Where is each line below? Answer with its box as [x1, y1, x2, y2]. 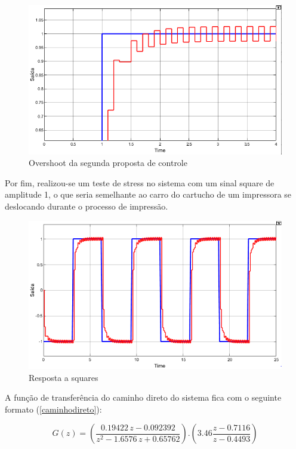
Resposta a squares [29, 371, 98, 383]
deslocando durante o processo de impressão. [5, 199, 168, 212]
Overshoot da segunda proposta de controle [29, 156, 187, 169]
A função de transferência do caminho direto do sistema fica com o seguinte [5, 391, 282, 404]
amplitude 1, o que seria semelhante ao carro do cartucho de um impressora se [5, 188, 292, 201]
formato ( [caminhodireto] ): [5, 402, 102, 415]
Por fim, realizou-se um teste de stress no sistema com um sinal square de [5, 176, 275, 189]
